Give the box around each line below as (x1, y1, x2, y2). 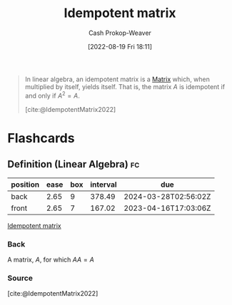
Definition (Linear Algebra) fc (7, 158, 140, 170)
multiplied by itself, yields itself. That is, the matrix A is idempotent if (24, 82, 226, 91)
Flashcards (7, 130, 75, 146)
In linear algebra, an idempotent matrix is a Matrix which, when (24, 75, 211, 83)
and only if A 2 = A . (24, 90, 81, 100)
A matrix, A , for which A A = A (7, 255, 94, 264)
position (11, 180, 40, 190)
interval (90, 180, 117, 190)
